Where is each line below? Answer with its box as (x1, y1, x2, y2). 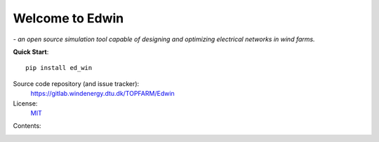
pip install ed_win (25, 64, 93, 72)
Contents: (13, 122, 41, 130)
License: (13, 99, 38, 108)
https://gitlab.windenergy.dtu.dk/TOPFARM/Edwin (30, 90, 175, 98)
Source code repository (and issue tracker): (13, 79, 140, 87)
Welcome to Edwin (13, 10, 124, 26)
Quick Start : (13, 48, 49, 56)
